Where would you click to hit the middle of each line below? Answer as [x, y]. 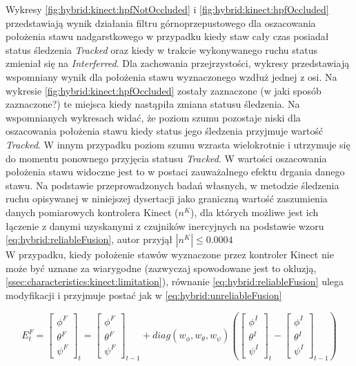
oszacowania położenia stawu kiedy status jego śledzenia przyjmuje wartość [165, 131]
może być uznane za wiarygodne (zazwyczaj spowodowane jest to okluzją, [161, 268]
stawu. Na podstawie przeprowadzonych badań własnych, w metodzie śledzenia [172, 185]
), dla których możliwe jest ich [255, 212]
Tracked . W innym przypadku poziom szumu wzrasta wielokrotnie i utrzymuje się [178, 144]
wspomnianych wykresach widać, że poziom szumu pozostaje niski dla [153, 117]
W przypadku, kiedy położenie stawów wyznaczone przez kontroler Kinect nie [170, 254]
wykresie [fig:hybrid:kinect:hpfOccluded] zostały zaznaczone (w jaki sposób [164, 90]
